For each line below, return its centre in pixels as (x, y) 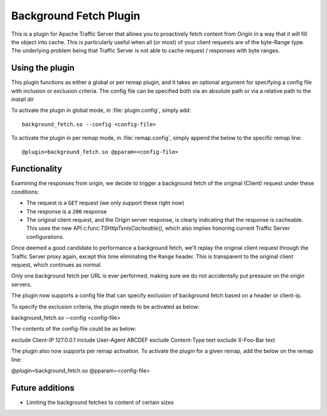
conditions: (25, 192)
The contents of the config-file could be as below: (74, 329)
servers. (21, 284)
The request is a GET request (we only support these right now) (105, 203)
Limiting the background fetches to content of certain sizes (100, 402)
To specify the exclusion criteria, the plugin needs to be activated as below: (105, 307)
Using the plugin (43, 68)
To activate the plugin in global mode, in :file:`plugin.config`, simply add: (101, 110)
